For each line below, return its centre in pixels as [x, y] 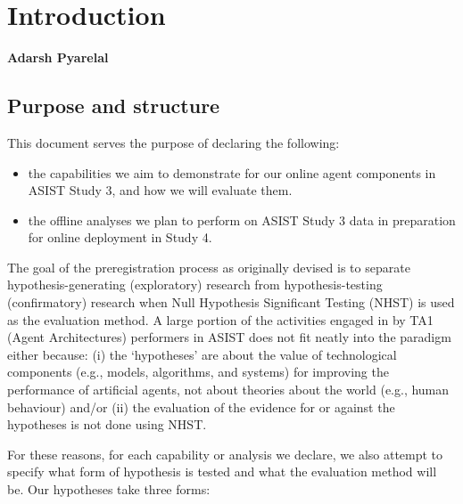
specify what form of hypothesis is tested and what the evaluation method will [222, 471]
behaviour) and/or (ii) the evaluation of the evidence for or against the [201, 406]
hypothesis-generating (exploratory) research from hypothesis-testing [195, 285]
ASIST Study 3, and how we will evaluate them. [160, 190]
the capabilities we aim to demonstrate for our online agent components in [232, 172]
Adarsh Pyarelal [58, 57]
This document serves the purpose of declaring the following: [174, 142]
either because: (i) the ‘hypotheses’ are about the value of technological [202, 354]
